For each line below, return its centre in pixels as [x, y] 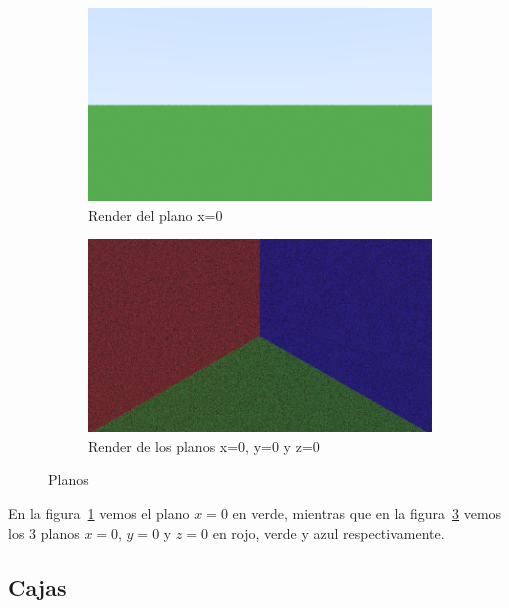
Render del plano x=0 [155, 214]
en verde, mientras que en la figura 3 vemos [367, 513]
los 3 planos [44, 532]
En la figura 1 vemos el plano [99, 513]
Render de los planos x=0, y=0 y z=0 [204, 445]
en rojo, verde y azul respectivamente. [328, 532]
